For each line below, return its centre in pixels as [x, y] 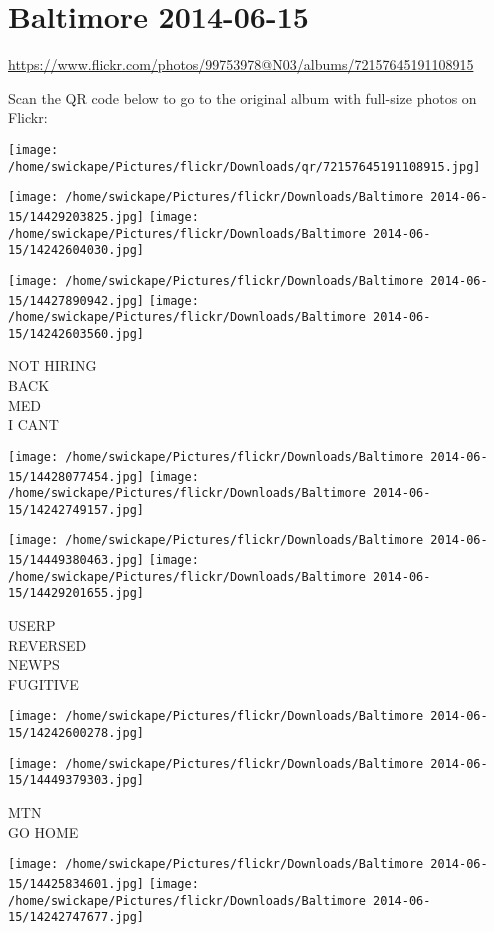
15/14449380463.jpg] [76, 560]
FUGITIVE [43, 683]
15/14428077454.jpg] [76, 476]
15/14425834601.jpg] [76, 883]
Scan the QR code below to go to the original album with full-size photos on [242, 97]
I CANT [33, 424]
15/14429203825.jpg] [76, 216]
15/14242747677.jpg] [76, 917]
